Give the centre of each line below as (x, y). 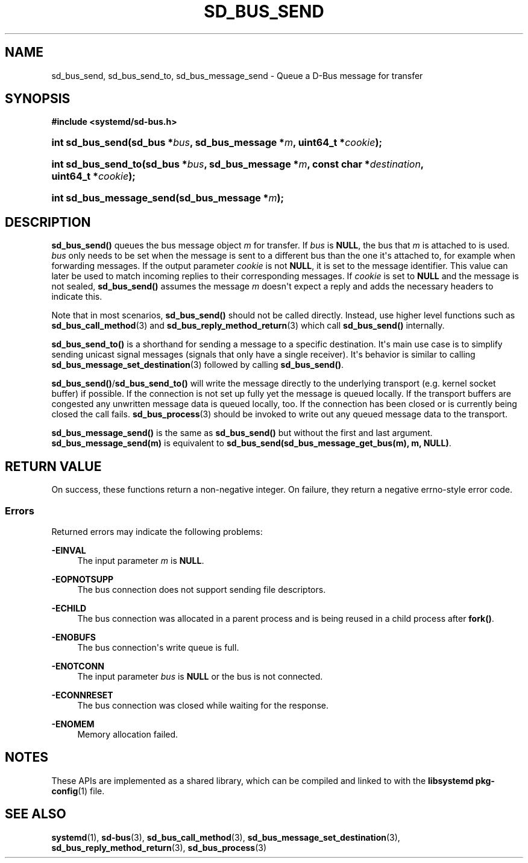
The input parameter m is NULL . (141, 560)
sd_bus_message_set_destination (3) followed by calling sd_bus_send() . (197, 365)
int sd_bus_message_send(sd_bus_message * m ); (168, 198)
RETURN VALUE (53, 466)
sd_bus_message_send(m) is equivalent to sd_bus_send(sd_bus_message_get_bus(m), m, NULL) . (251, 443)
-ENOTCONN (78, 666)
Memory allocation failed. (128, 734)
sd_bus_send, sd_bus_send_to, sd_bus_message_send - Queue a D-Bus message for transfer (237, 75)
